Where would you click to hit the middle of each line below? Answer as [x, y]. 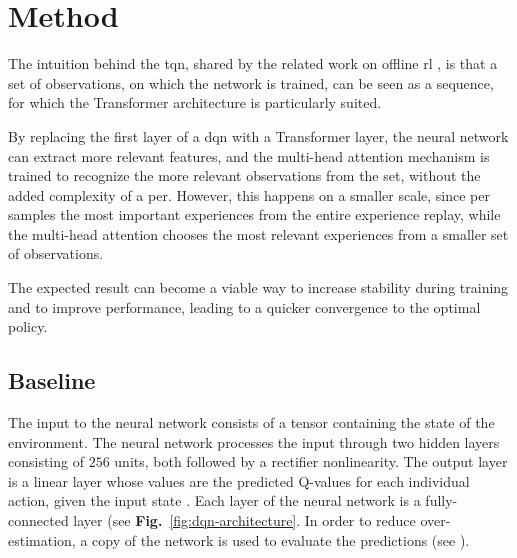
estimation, [42, 539]
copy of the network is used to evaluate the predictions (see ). [281, 539]
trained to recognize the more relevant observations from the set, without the [244, 175]
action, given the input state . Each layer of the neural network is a [214, 500]
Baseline [52, 380]
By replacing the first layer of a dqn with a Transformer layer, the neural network [258, 135]
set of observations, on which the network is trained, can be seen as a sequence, [251, 82]
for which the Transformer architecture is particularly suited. [195, 102]
